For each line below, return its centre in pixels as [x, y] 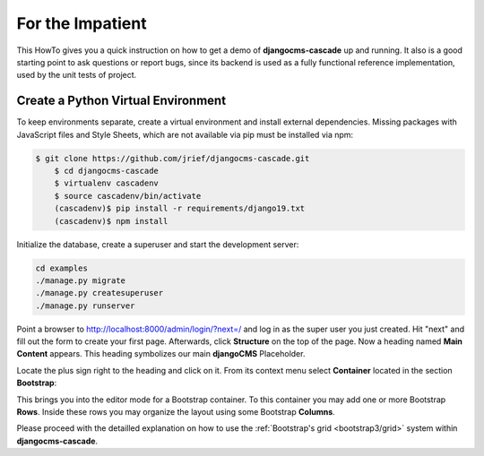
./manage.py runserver [85, 305]
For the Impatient [82, 23]
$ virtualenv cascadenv [106, 183]
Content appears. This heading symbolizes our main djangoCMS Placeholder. [161, 354]
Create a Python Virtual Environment [121, 101]
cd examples [62, 268]
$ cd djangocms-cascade [106, 171]
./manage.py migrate [80, 280]
